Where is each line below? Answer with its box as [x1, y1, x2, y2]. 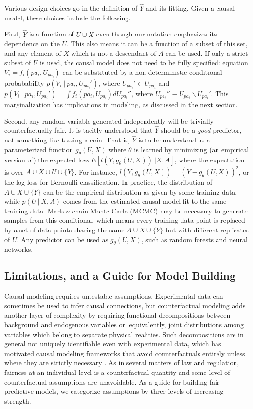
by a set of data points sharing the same [4, 225, 125, 235]
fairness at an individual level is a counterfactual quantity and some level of [4, 367, 230, 377]
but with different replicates [165, 225, 249, 235]
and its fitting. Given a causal [145, 3, 235, 13]
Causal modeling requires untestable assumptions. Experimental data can [4, 291, 223, 301]
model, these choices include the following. [4, 12, 131, 22]
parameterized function [4, 144, 73, 154]
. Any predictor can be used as [17, 234, 108, 244]
